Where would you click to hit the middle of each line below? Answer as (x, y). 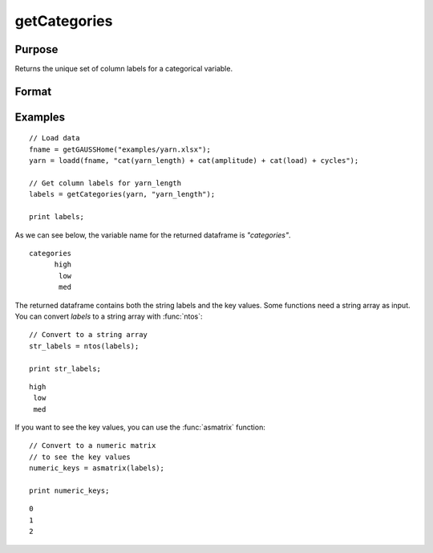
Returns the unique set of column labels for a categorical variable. (123, 69)
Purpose (36, 49)
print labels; (57, 217)
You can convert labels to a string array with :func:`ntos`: (109, 316)
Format (33, 91)
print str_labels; (65, 368)
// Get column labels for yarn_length (105, 183)
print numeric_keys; (69, 491)
